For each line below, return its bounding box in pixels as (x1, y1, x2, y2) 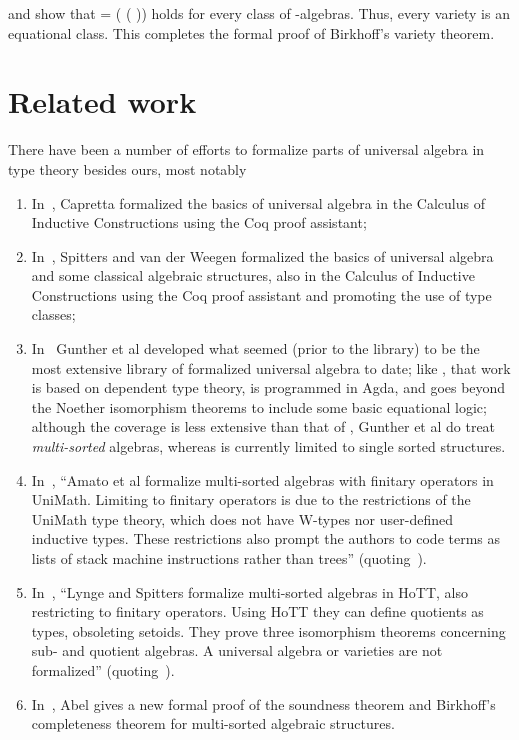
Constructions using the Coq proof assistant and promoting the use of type (31, 284, 492, 305)
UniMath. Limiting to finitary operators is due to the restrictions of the (31, 489, 471, 510)
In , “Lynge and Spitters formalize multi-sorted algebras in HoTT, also (31, 581, 469, 602)
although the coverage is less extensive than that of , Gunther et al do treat (31, 416, 496, 437)
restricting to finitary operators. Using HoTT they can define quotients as (31, 601, 484, 622)
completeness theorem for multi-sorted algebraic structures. (31, 713, 395, 734)
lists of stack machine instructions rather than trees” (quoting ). (31, 548, 427, 568)
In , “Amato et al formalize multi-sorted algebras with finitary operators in (31, 469, 494, 490)
